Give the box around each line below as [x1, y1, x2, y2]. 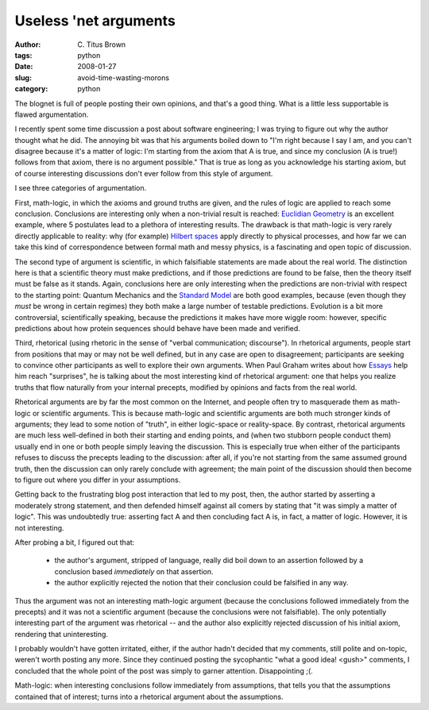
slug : [14, 72, 32, 83]
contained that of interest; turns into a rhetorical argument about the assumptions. [14, 692, 284, 701]
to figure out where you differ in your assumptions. [14, 475, 181, 484]
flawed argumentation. [14, 110, 89, 119]
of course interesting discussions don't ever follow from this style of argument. [14, 168, 273, 178]
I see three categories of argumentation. [14, 183, 147, 193]
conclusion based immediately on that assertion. [54, 566, 214, 576]
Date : [14, 62, 33, 71]
